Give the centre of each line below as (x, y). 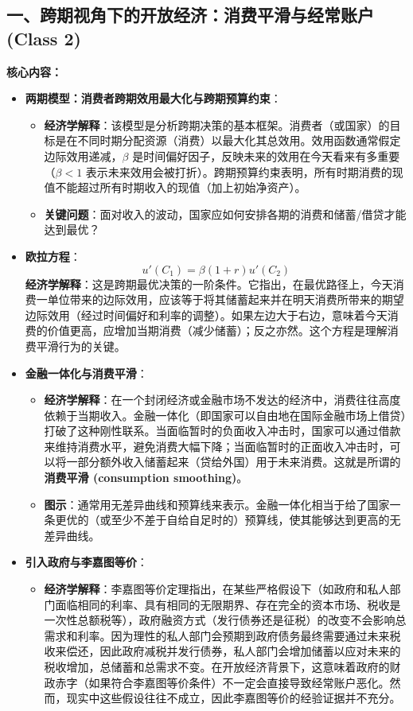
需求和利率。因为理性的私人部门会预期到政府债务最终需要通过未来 (217, 635)
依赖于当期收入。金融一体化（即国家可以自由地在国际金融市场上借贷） (225, 415)
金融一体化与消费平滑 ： (86, 373)
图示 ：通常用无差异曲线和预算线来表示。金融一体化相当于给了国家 (217, 504)
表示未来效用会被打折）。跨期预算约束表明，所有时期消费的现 (244, 171)
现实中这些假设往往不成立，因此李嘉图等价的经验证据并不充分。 (234, 698)
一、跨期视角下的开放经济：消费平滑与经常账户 (190, 15)
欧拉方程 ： (53, 256)
